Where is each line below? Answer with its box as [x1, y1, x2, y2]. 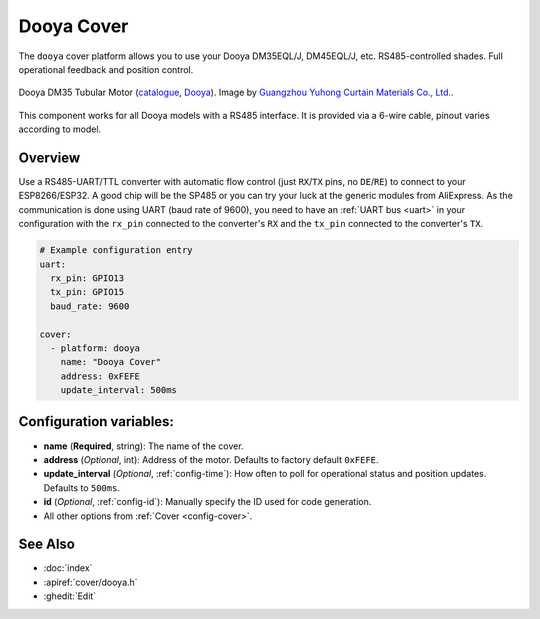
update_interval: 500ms [60, 385, 177, 396]
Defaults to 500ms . [43, 481, 120, 494]
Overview [18, 149, 81, 166]
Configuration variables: [18, 413, 175, 430]
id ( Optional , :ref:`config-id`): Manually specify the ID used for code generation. [43, 496, 372, 508]
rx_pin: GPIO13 [50, 272, 125, 284]
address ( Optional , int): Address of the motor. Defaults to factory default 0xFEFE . [43, 453, 379, 465]
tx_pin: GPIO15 [50, 286, 125, 298]
